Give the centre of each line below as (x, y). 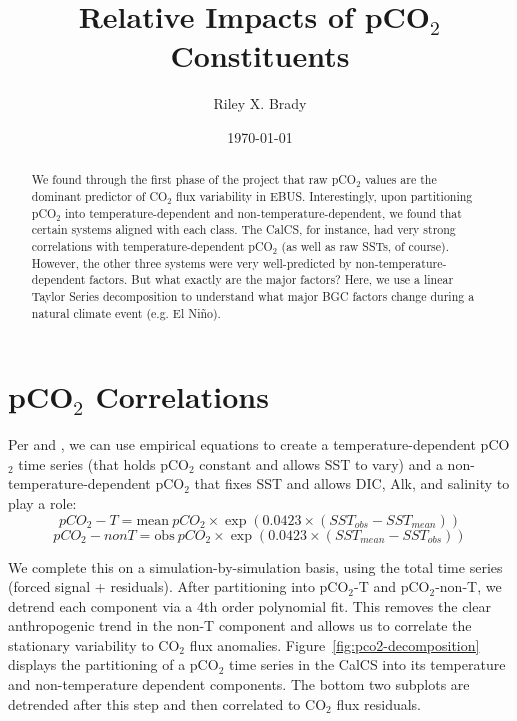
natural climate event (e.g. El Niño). (126, 312)
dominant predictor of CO (99, 195)
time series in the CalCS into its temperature (367, 664)
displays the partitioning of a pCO (113, 664)
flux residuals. (378, 703)
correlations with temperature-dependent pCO (152, 245)
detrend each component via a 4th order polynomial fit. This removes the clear (249, 605)
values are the (400, 179)
